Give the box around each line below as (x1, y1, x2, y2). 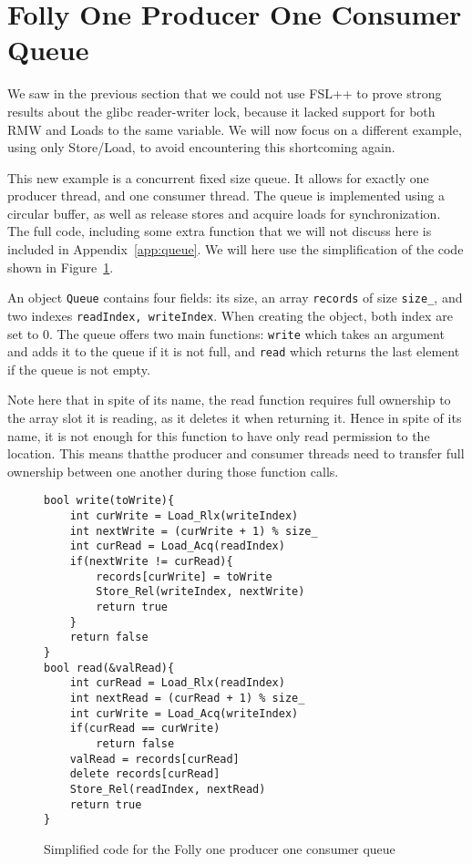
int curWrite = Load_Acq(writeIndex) (69, 706, 299, 720)
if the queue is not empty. (7, 359, 150, 378)
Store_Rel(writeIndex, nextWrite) (96, 585, 305, 599)
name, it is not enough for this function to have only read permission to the (7, 426, 430, 445)
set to (7, 324, 39, 343)
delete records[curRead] (69, 767, 221, 781)
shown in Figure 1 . (7, 257, 114, 276)
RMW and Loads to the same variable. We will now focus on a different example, (7, 119, 462, 139)
